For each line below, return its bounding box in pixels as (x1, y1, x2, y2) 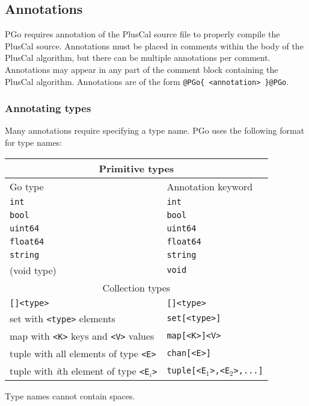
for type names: (5, 136, 63, 149)
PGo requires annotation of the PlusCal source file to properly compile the (5, 28, 280, 40)
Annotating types (5, 101, 91, 116)
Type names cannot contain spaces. (5, 389, 135, 402)
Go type (10, 179, 44, 193)
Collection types (102, 280, 171, 295)
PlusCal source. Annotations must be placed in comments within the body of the (5, 39, 304, 52)
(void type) (10, 263, 57, 277)
